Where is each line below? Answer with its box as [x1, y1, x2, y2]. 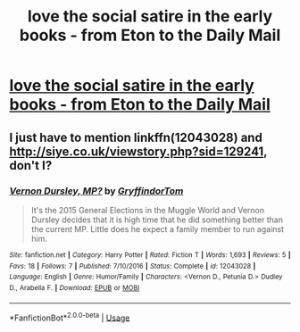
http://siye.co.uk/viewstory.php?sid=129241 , [9, 144, 268, 159]
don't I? [9, 158, 53, 173]
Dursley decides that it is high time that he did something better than [30, 214, 284, 225]
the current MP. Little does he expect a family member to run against [30, 223, 284, 234]
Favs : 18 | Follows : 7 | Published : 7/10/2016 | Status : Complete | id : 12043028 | [9, 261, 256, 270]
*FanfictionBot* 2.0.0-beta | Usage [9, 311, 130, 323]
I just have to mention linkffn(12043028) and [9, 129, 263, 145]
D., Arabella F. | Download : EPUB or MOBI [9, 283, 140, 292]
